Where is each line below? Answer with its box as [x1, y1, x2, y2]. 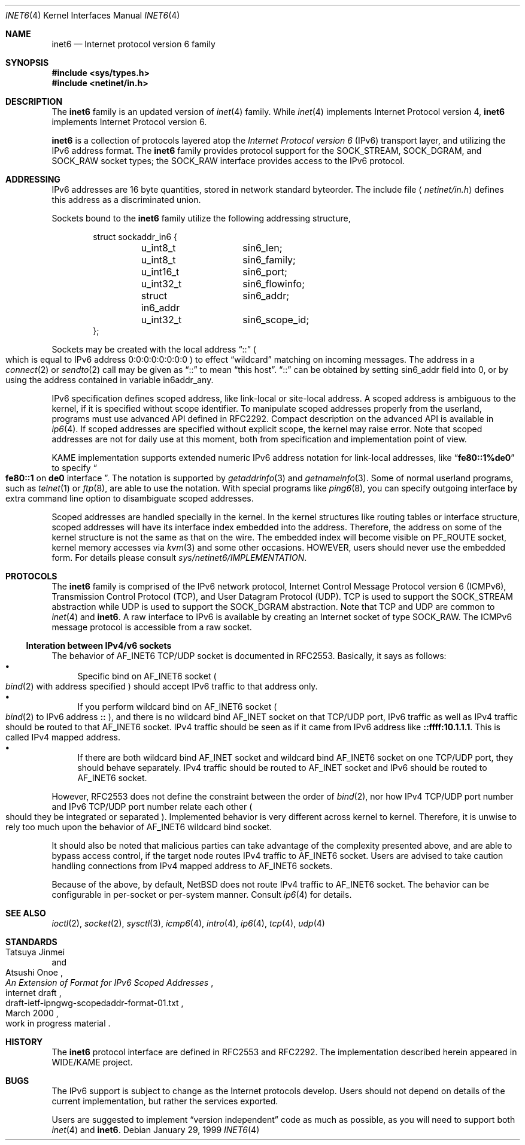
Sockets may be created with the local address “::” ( [51, 344, 256, 354]
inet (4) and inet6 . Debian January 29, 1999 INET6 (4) [51, 1125, 260, 1135]
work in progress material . [5, 1018, 111, 1028]
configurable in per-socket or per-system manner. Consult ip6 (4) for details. [51, 889, 352, 900]
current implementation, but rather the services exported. [51, 1096, 278, 1106]
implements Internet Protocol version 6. [51, 117, 207, 127]
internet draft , [5, 988, 62, 998]
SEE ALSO [5, 908, 46, 918]
